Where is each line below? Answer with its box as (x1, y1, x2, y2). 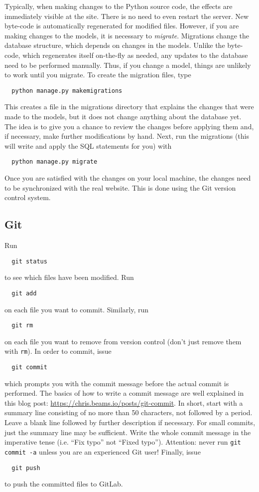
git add (11, 289, 37, 297)
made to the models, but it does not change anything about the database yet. (4, 111, 242, 121)
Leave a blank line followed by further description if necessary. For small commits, (4, 417, 256, 428)
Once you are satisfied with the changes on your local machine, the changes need (4, 173, 251, 183)
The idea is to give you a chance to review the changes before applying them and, (4, 121, 254, 131)
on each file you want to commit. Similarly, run (4, 304, 149, 314)
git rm (11, 322, 33, 329)
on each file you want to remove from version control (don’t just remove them (4, 336, 242, 346)
